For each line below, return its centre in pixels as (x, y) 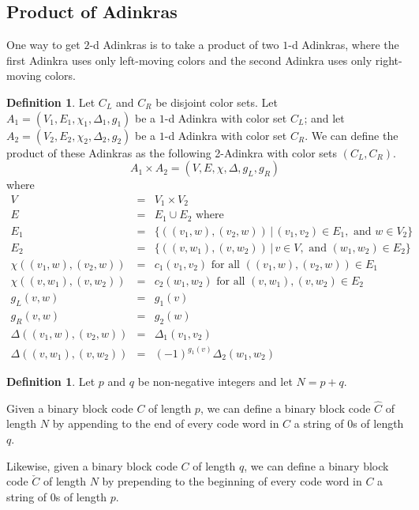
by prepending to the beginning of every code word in (232, 481)
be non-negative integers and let (215, 382)
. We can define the (352, 135)
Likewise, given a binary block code (92, 465)
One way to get (43, 45)
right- (389, 60)
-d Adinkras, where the (344, 45)
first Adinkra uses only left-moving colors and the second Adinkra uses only (189, 60)
